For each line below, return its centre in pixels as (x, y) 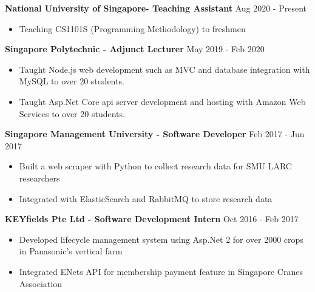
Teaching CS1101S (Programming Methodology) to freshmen (132, 28)
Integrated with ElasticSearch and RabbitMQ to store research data (146, 198)
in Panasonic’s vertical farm (71, 251)
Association (40, 283)
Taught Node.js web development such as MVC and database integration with (164, 69)
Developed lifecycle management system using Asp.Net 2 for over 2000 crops (161, 239)
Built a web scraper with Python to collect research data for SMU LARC (155, 166)
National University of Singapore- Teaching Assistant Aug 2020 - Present (156, 8)
